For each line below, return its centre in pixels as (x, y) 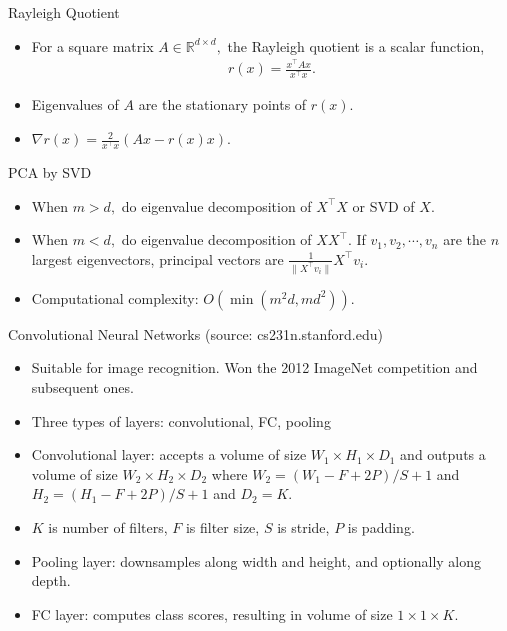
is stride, (303, 526)
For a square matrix (92, 45)
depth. (51, 580)
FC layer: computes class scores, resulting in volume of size (212, 613)
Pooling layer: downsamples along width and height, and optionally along (256, 560)
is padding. (381, 526)
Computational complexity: (115, 297)
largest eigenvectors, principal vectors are (157, 258)
